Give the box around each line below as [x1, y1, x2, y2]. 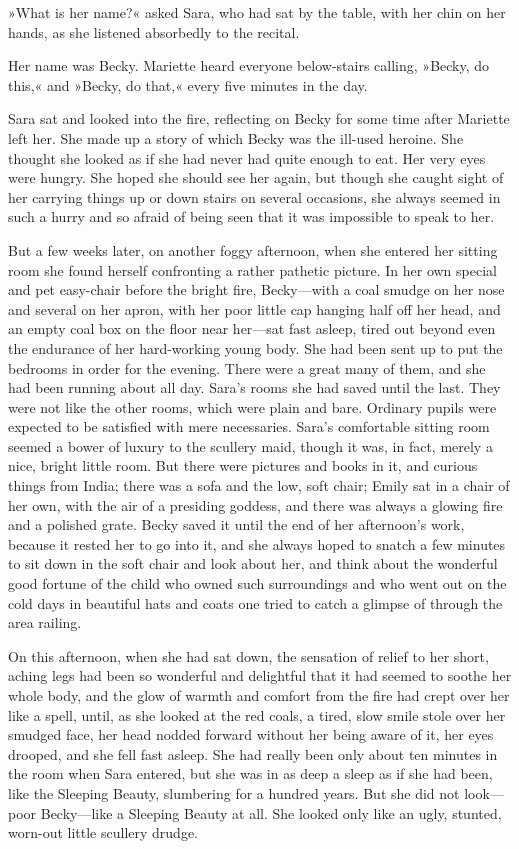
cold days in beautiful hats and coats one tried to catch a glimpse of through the [8, 592, 503, 613]
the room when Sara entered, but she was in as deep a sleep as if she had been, [8, 763, 493, 784]
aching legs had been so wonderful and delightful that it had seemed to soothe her [8, 665, 512, 686]
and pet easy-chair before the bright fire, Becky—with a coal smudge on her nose [8, 279, 505, 300]
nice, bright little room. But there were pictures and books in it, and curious [8, 455, 478, 476]
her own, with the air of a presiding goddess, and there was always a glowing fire [8, 494, 503, 515]
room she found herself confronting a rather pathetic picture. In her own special [8, 259, 497, 280]
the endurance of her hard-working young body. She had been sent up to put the [8, 337, 503, 358]
